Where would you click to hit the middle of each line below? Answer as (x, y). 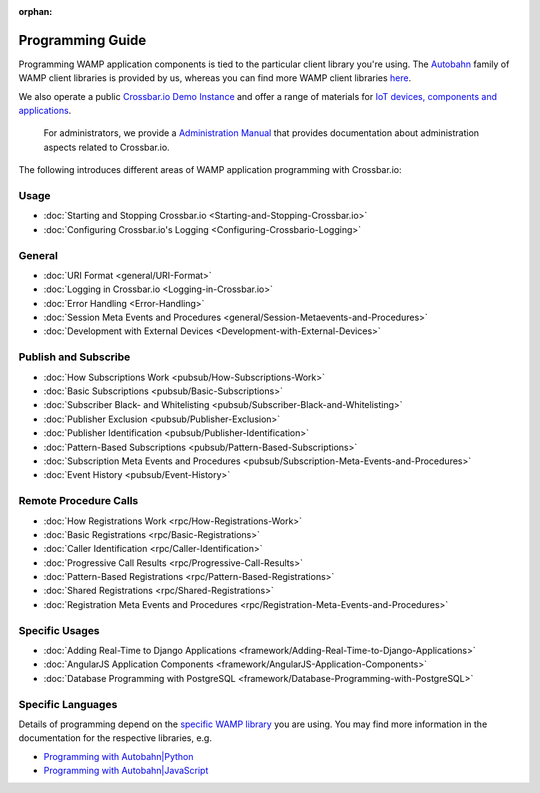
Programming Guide (82, 40)
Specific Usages (59, 630)
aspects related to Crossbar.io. (106, 147)
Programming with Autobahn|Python (118, 756)
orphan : (35, 11)
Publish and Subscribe (74, 357)
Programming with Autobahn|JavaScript (126, 771)
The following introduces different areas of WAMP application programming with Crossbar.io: (210, 170)
